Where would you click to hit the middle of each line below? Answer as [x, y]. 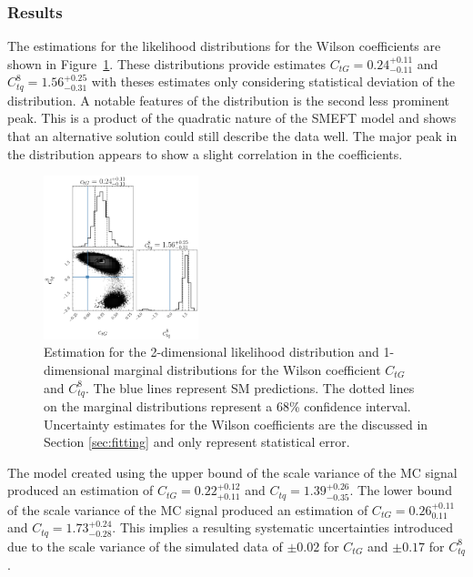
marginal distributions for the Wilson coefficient [247, 369]
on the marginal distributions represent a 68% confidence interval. [227, 406]
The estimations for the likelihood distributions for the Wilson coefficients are [224, 46]
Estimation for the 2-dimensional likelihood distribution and [211, 352]
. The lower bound [401, 490]
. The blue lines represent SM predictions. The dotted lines [250, 387]
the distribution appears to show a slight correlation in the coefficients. [205, 153]
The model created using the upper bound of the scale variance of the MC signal [232, 472]
